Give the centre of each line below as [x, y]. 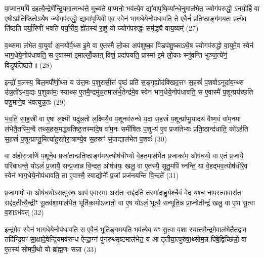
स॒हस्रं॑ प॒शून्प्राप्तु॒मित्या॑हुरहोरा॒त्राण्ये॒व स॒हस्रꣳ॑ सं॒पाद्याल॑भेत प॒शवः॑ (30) [86, 138]
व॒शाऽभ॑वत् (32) [24, 212]
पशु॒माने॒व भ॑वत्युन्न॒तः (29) [35, 101]
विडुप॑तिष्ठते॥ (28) [29, 64]
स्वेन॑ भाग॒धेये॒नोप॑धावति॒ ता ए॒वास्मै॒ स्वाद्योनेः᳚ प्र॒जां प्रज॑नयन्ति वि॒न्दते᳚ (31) [92, 175]
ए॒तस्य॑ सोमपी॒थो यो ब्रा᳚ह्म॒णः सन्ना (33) [51, 249]
